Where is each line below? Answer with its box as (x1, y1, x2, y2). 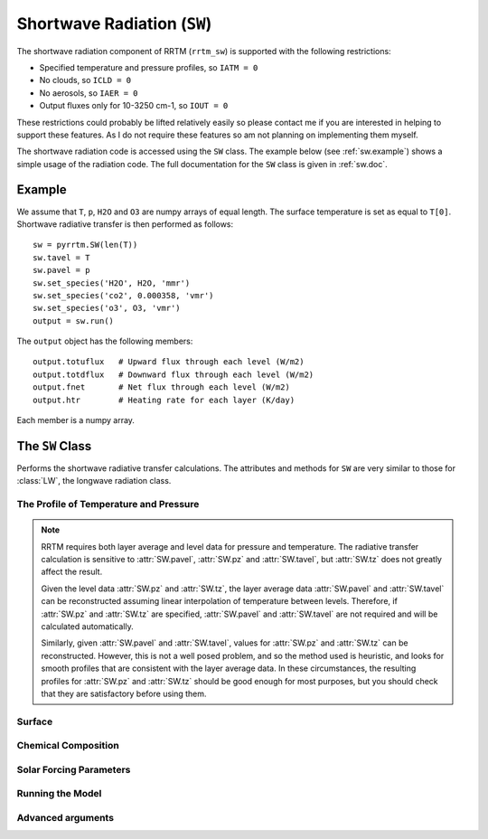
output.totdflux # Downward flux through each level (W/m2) (33, 369, 314, 380)
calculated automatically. (41, 621, 135, 632)
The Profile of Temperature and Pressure (16, 498, 200, 511)
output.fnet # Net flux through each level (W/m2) (33, 382, 291, 392)
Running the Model (16, 787, 102, 800)
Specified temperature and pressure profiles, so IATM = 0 (39, 61, 258, 72)
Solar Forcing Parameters (16, 763, 131, 776)
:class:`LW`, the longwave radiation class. (16, 476, 172, 486)
